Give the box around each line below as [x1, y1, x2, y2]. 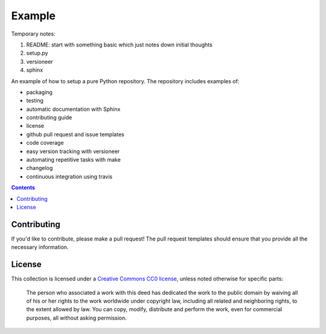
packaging [26, 88, 53, 96]
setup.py [26, 49, 48, 57]
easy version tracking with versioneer [26, 148, 120, 155]
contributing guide [26, 114, 72, 121]
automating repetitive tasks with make [26, 156, 121, 163]
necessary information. [11, 244, 69, 251]
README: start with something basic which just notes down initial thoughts [26, 41, 213, 48]
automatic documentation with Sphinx [26, 106, 121, 113]
